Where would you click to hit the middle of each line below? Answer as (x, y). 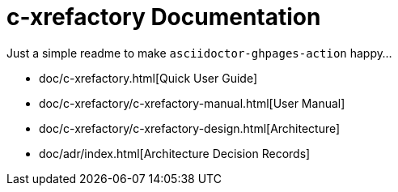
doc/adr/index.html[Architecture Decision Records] (175, 153)
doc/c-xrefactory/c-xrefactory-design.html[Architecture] (190, 128)
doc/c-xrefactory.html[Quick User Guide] (148, 78)
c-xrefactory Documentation (164, 17)
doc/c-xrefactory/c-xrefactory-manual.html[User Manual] (192, 103)
